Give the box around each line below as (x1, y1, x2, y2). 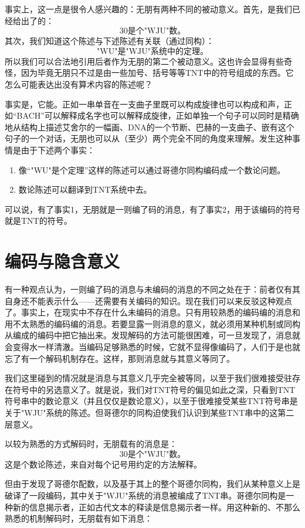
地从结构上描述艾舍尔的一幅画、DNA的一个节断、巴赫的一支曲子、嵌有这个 (5, 120, 294, 133)
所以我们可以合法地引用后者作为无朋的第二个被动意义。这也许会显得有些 (5, 55, 284, 67)
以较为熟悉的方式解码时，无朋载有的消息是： (5, 438, 177, 450)
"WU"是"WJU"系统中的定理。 (97, 47, 208, 56)
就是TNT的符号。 (5, 214, 72, 227)
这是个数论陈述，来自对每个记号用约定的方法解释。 (5, 458, 202, 470)
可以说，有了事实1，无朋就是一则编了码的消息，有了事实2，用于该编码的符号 (5, 203, 300, 215)
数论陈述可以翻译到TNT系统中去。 (18, 183, 152, 196)
